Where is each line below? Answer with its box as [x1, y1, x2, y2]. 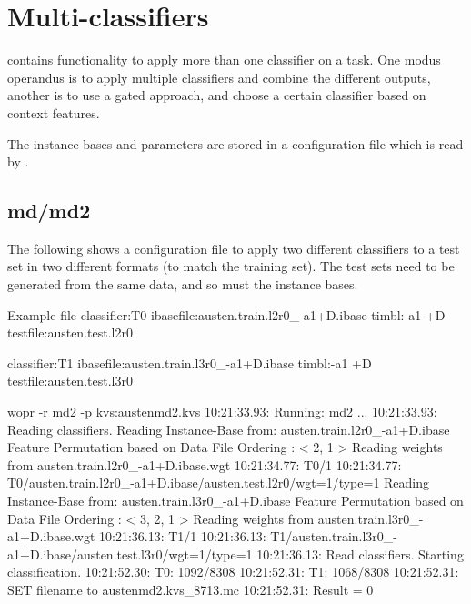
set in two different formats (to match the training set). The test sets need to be [7, 257, 455, 276]
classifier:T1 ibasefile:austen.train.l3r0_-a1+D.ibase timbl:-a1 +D [7, 353, 372, 372]
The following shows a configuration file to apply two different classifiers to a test [7, 238, 460, 257]
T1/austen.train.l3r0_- [270, 527, 398, 546]
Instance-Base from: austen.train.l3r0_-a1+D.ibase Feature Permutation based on [7, 491, 464, 510]
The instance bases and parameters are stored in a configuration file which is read [7, 134, 464, 153]
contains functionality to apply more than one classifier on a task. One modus [7, 50, 441, 69]
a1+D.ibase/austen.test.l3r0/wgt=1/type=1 [7, 544, 253, 563]
